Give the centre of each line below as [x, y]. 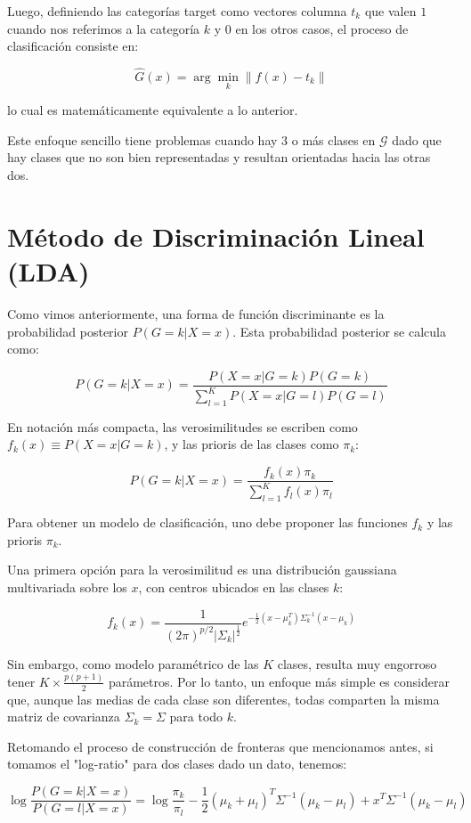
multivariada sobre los [67, 587]
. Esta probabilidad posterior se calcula [339, 331]
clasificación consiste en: [73, 46]
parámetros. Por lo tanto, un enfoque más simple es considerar [279, 681]
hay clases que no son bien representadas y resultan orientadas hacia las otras [219, 157]
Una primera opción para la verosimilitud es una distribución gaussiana [202, 570]
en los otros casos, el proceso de [322, 28]
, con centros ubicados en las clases [234, 587]
